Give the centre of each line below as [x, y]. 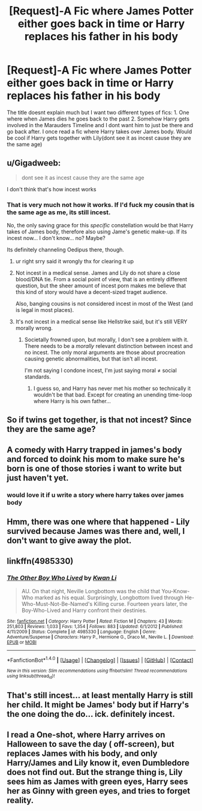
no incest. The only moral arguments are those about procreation [105, 353]
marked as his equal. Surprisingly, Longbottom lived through [109, 597]
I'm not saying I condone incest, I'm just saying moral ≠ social [101, 371]
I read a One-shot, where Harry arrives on [86, 735]
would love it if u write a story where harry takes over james [96, 495]
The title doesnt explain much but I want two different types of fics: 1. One [98, 112]
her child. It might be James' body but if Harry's [98, 705]
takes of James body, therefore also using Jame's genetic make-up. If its [97, 232]
